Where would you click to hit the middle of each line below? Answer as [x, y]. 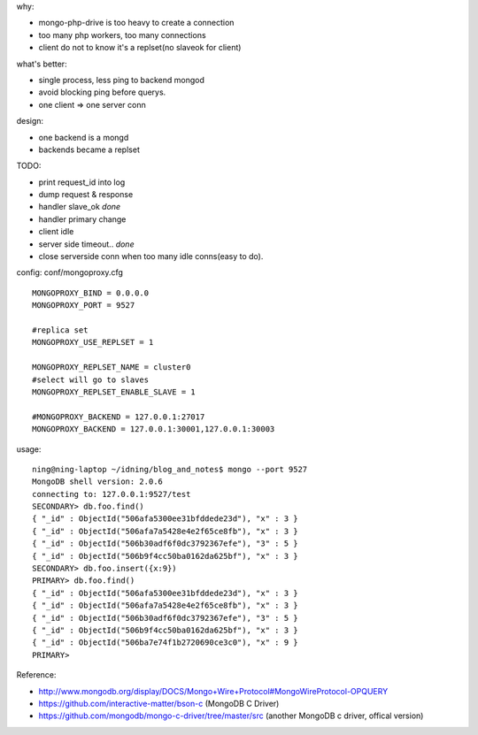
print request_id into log [82, 182]
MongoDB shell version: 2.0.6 [98, 482]
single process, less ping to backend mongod [122, 80]
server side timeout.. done [86, 244]
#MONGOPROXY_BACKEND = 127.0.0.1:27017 [119, 417]
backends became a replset [89, 149]
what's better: [42, 64]
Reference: [36, 675]
